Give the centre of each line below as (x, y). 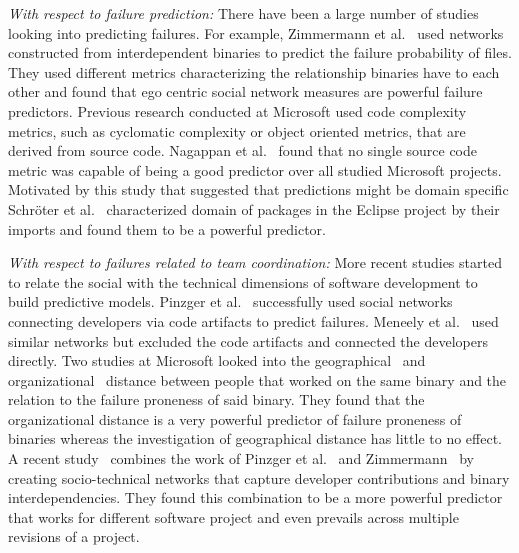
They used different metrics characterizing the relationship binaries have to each (254, 71)
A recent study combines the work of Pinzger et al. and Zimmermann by (241, 458)
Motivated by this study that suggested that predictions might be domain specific (258, 189)
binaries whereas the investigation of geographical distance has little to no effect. (255, 438)
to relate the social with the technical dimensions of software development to (243, 281)
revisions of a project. (74, 536)
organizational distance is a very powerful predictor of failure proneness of (235, 418)
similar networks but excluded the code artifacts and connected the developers (248, 340)
